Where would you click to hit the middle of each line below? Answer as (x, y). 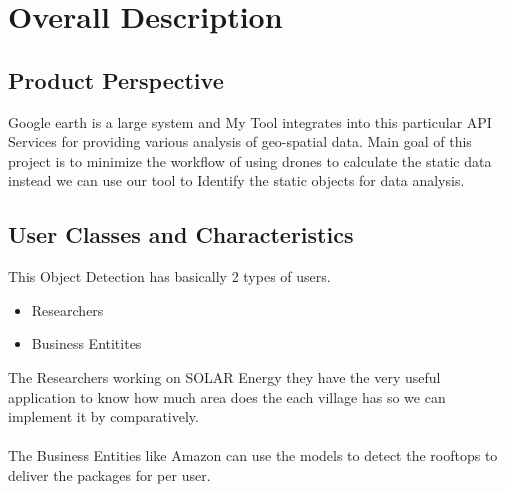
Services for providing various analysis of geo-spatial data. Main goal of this (240, 141)
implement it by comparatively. (103, 416)
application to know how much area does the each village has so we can (227, 396)
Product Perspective (116, 79)
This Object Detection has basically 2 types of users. (169, 276)
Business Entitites (86, 343)
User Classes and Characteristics (181, 234)
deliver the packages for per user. (109, 474)
